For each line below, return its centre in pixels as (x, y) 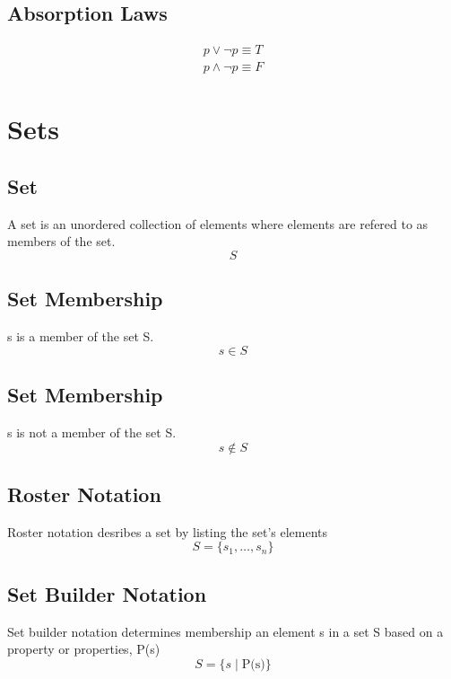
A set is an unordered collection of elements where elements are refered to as (218, 223)
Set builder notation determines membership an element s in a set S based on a (225, 631)
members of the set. (61, 241)
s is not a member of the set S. (92, 432)
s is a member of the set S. (81, 336)
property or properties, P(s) (84, 649)
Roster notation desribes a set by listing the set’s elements (168, 531)
